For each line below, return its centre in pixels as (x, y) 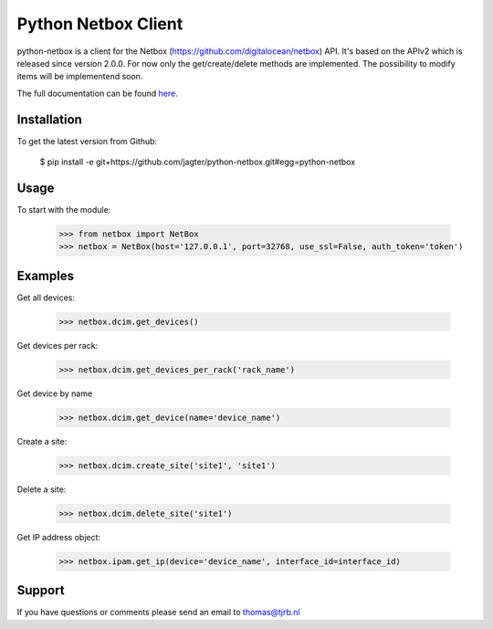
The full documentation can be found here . (97, 93)
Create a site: (42, 441)
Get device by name (55, 393)
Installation (49, 119)
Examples (46, 275)
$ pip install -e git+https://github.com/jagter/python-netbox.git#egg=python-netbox (198, 162)
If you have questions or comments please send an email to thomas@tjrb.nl (158, 613)
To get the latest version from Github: (87, 141)
